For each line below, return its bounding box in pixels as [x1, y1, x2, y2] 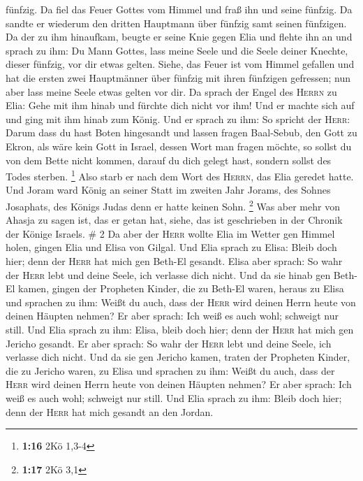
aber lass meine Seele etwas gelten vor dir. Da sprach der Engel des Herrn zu [6, 84, 337, 99]
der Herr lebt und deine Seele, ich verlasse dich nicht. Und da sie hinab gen [6, 267, 331, 282]
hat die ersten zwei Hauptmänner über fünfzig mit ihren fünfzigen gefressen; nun [6, 70, 350, 85]
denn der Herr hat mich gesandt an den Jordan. [6, 404, 214, 419]
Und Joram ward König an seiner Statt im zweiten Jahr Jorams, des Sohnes [6, 182, 331, 197]
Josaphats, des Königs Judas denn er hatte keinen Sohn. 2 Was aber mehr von [6, 196, 340, 213]
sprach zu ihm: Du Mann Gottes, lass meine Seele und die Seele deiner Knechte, [6, 43, 348, 57]
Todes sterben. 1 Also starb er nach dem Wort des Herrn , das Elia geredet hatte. [6, 167, 354, 183]
